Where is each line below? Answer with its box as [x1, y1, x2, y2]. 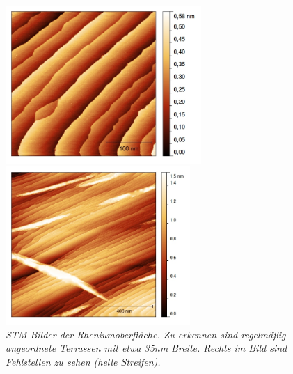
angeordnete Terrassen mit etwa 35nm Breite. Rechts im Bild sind [6, 341, 287, 355]
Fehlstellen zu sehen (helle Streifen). [6, 354, 161, 368]
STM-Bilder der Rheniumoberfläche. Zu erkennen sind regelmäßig [6, 327, 286, 341]
